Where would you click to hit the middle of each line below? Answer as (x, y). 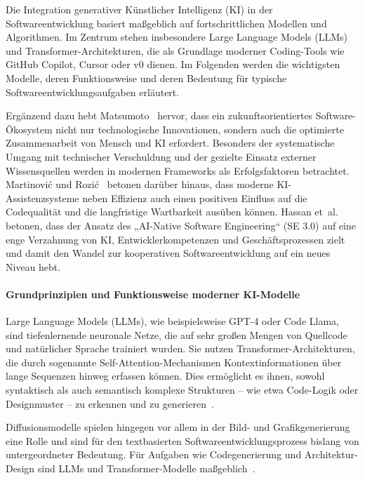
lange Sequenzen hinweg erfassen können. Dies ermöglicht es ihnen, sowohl (165, 376)
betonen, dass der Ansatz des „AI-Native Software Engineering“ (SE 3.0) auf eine (181, 225)
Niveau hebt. (33, 266)
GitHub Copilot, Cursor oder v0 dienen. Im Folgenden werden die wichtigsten (173, 64)
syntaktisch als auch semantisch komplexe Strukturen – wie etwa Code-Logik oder (182, 390)
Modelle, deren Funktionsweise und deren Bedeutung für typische (146, 78)
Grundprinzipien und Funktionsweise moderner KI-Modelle (153, 294)
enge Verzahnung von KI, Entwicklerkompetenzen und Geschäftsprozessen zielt (175, 239)
